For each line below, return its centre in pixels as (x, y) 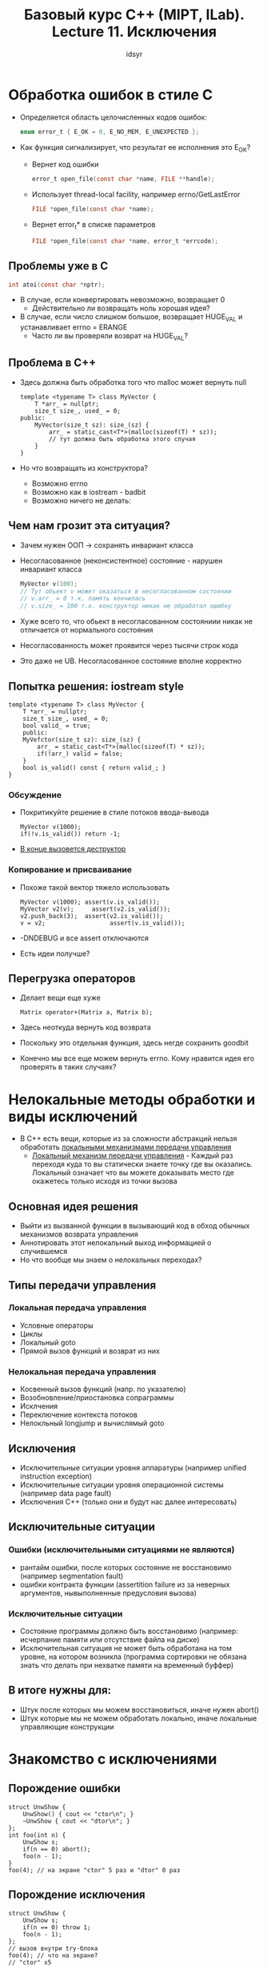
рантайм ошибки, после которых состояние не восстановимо (126, 1567)
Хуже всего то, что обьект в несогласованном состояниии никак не (136, 621)
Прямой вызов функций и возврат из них (90, 1351)
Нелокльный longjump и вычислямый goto (92, 1423)
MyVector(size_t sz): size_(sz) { (92, 425)
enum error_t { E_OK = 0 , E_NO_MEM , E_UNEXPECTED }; (110, 131)
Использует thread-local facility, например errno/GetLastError (136, 195)
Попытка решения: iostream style (96, 686)
